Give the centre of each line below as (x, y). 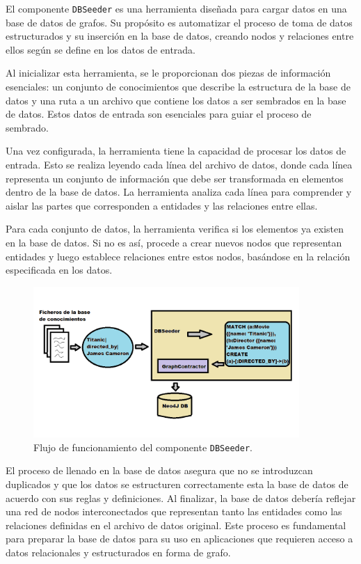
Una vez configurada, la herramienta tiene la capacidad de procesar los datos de (176, 151)
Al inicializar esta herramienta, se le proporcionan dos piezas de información (168, 73)
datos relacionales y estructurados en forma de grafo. (118, 552)
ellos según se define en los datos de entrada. (101, 49)
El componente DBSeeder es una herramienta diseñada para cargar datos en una (176, 8)
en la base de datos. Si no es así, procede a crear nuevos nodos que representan (174, 242)
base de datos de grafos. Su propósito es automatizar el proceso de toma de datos (179, 22)
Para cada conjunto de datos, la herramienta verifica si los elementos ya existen (175, 229)
